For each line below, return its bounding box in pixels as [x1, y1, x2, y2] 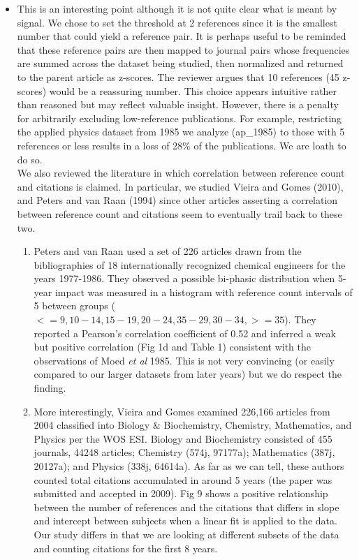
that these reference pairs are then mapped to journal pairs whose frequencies [17, 42, 350, 57]
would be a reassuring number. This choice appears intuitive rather [49, 83, 337, 98]
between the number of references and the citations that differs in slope [34, 499, 339, 514]
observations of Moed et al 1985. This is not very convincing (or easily [34, 353, 335, 367]
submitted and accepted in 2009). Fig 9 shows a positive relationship [34, 486, 328, 501]
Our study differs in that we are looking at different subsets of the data [34, 526, 339, 541]
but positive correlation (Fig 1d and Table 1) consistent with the [34, 339, 312, 354]
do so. [17, 152, 43, 166]
